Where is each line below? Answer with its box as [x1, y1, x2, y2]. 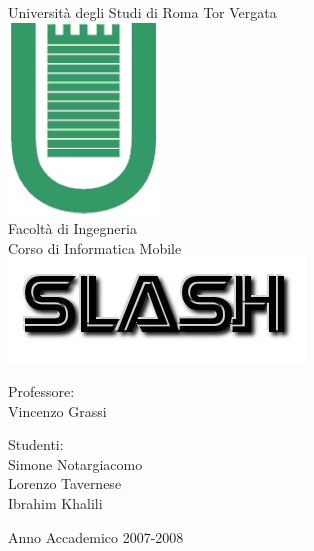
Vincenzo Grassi [8, 400, 107, 421]
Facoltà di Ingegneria [8, 218, 137, 239]
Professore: [8, 380, 75, 401]
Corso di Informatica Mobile [8, 237, 182, 258]
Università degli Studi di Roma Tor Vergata [8, 2, 277, 22]
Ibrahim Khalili [8, 492, 103, 513]
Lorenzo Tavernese [8, 473, 122, 494]
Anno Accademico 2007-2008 [8, 526, 184, 547]
